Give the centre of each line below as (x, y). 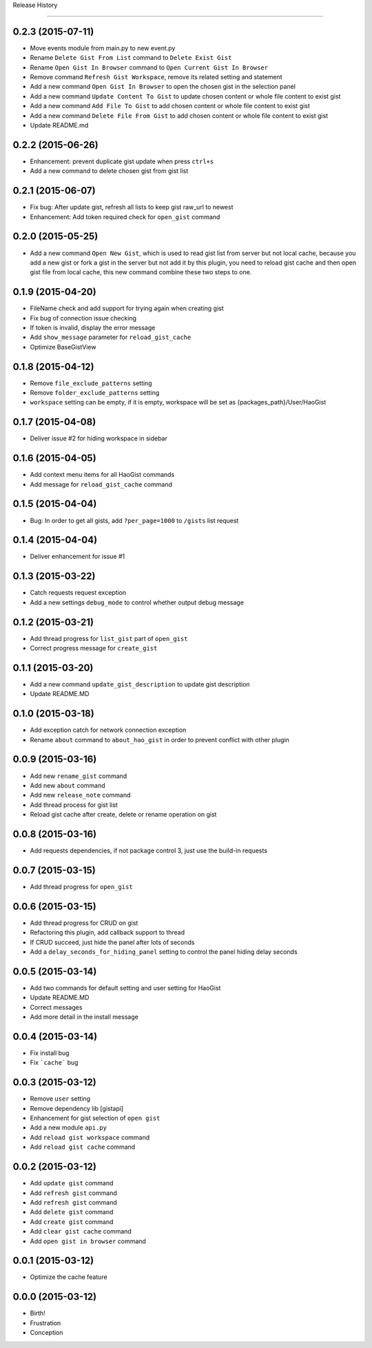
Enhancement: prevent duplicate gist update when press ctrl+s (122, 161)
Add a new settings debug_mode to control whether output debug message (137, 602)
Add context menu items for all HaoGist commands (102, 475)
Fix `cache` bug (54, 1063)
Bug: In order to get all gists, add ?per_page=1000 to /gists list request (134, 520)
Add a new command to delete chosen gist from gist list (109, 171)
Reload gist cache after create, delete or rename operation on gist (123, 815)
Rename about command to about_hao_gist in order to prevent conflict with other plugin (159, 739)
